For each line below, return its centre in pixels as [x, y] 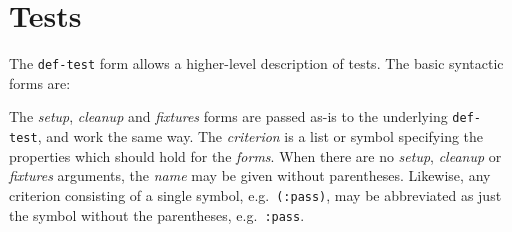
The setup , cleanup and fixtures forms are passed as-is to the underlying [228, 116]
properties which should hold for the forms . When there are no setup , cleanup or [255, 155]
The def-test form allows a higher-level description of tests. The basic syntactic [256, 63]
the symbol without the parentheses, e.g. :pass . [157, 214]
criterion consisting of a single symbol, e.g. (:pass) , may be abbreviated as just [255, 194]
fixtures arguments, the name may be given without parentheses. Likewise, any [250, 175]
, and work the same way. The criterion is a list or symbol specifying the [260, 136]
